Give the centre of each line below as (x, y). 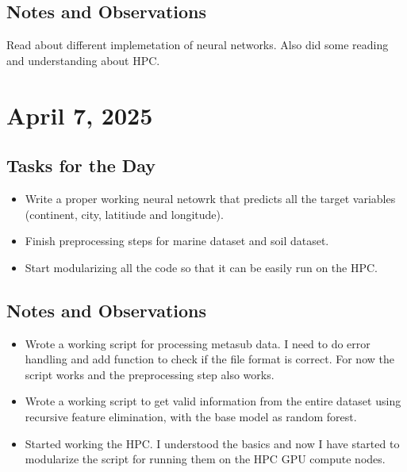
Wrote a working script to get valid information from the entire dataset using (213, 401)
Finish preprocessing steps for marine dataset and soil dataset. (177, 241)
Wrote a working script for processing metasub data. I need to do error (198, 343)
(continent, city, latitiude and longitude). (124, 214)
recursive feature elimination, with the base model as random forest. (191, 416)
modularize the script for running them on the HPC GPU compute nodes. (205, 459)
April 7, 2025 (80, 115)
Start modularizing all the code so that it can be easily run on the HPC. (202, 267)
